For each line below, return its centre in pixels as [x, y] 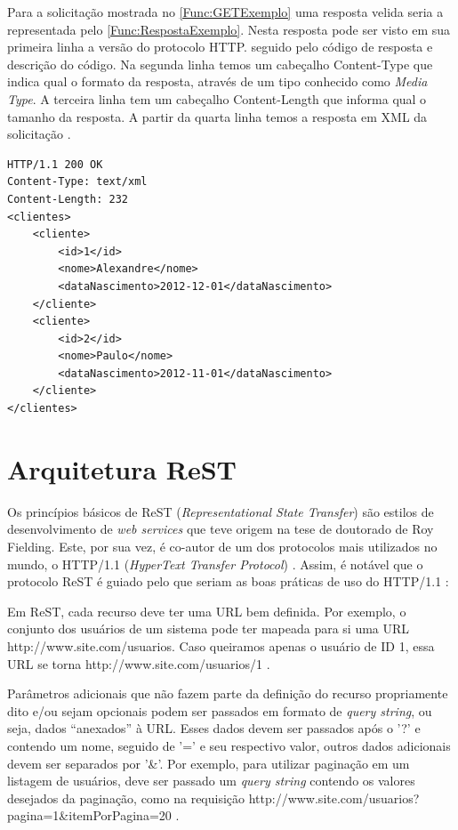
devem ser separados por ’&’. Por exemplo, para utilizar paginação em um [209, 763]
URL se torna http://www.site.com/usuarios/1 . [139, 663]
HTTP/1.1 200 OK [55, 164]
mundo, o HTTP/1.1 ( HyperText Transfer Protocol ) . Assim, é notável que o [215, 564]
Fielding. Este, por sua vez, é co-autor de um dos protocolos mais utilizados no [222, 546]
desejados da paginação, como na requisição [126, 798]
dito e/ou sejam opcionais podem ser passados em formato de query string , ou [220, 710]
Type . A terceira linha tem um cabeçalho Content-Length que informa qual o [217, 98]
